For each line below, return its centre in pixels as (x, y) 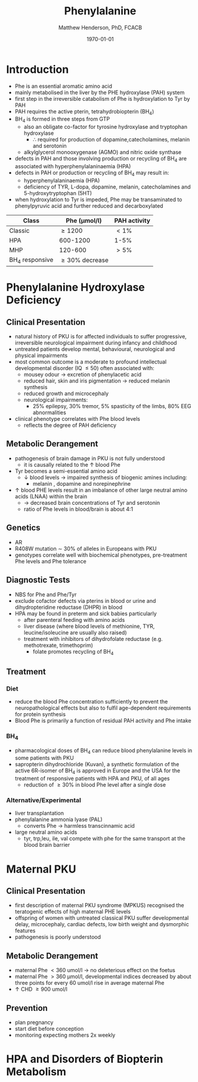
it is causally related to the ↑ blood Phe (72, 464)
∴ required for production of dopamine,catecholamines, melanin (111, 140)
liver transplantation (39, 813)
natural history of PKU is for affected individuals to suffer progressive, (100, 337)
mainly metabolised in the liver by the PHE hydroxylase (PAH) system (100, 92)
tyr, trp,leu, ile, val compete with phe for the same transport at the (105, 839)
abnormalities (49, 412)
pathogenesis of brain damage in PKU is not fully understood (90, 458)
